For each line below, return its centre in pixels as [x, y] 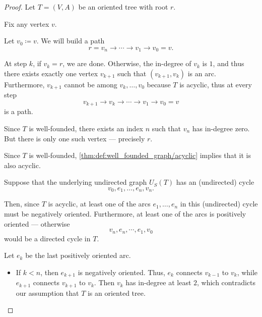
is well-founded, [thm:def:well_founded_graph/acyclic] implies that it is [140, 155]
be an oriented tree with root [123, 7]
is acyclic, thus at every [216, 84]
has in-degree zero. [221, 128]
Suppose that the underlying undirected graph [76, 182]
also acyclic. [22, 165]
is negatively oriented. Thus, [121, 272]
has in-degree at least [158, 282]
